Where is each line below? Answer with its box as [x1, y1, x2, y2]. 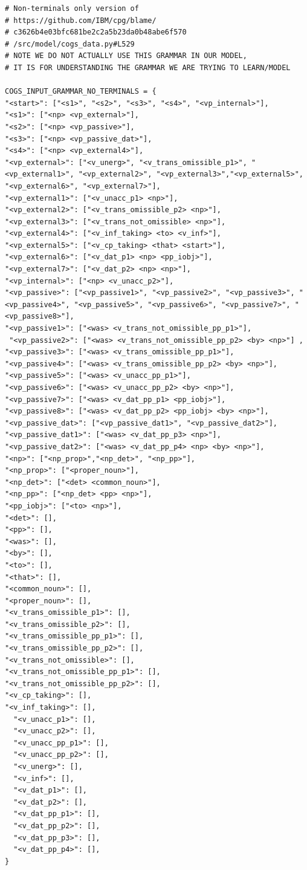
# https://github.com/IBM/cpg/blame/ [5, 16, 157, 25]
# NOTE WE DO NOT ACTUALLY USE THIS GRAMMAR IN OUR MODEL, [5, 51, 247, 60]
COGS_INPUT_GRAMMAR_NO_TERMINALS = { [5, 87, 157, 96]
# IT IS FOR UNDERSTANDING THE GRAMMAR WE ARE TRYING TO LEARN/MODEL [5, 63, 291, 72]
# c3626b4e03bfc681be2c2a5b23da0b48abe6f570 [5, 28, 187, 37]
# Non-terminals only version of [5, 4, 139, 13]
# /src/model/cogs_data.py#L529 [5, 39, 135, 48]
